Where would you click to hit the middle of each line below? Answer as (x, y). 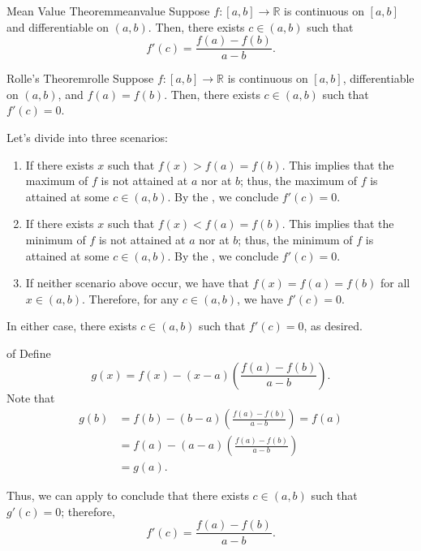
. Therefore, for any (131, 298)
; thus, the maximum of (299, 181)
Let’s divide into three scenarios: (87, 138)
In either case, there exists (72, 326)
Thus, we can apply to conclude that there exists (128, 495)
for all (395, 283)
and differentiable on (58, 26)
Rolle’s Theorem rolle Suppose (80, 78)
